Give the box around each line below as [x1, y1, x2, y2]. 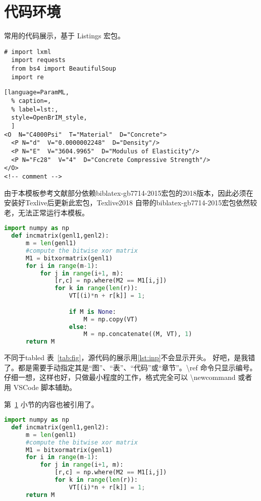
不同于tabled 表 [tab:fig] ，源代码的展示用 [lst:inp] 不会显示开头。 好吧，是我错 [4, 352, 255, 363]
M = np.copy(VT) [83, 315, 138, 323]
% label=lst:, [11, 105, 59, 113]
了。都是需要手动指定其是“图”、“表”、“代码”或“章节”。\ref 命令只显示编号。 [4, 362, 257, 372]
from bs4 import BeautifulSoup [11, 65, 116, 73]
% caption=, [11, 97, 51, 104]
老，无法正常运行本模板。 [4, 207, 89, 217]
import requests [11, 57, 66, 64]
